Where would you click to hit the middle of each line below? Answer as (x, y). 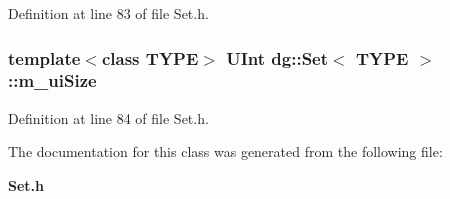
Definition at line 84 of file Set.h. (108, 117)
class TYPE (150, 57)
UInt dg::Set (277, 57)
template (44, 57)
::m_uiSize (52, 80)
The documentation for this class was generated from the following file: (225, 151)
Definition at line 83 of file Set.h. (108, 13)
